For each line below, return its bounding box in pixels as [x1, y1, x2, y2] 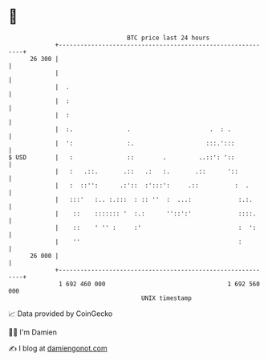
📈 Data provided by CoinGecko [8, 309, 113, 318]
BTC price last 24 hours [127, 34, 210, 42]
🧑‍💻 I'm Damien [8, 327, 58, 337]
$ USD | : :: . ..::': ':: [8, 153, 235, 162]
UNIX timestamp [140, 293, 193, 302]
